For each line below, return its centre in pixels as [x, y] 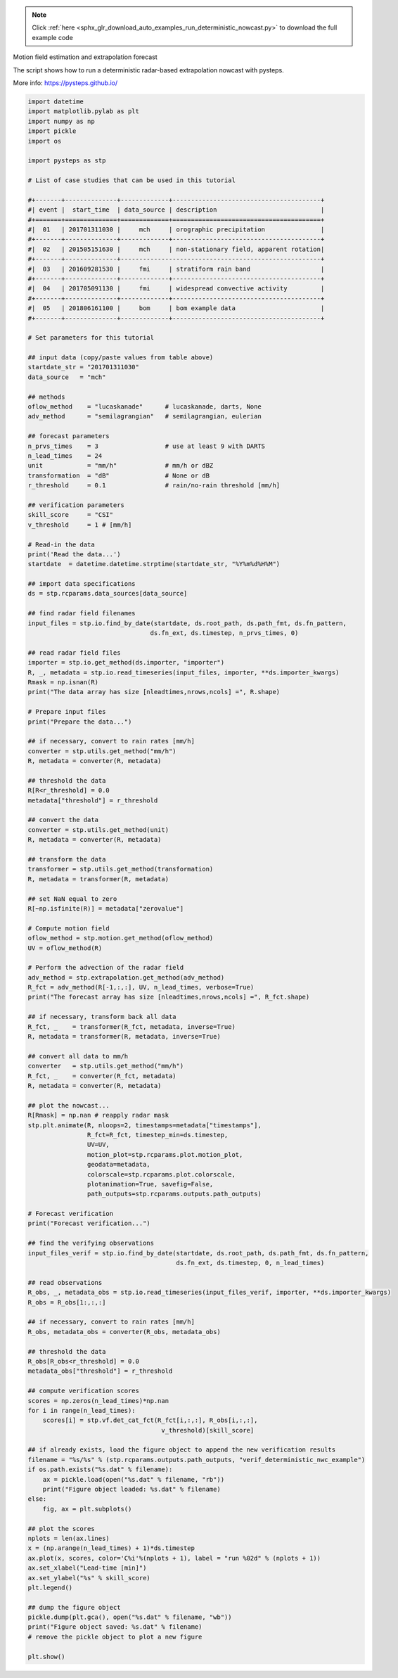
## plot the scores [61, 1529]
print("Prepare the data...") [80, 722]
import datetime [56, 101]
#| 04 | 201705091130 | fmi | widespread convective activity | [176, 289]
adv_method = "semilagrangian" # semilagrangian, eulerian [145, 416]
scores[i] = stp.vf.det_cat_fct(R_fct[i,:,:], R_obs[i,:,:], [150, 1420]
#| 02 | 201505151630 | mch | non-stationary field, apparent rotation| [176, 249]
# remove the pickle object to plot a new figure [115, 1637]
